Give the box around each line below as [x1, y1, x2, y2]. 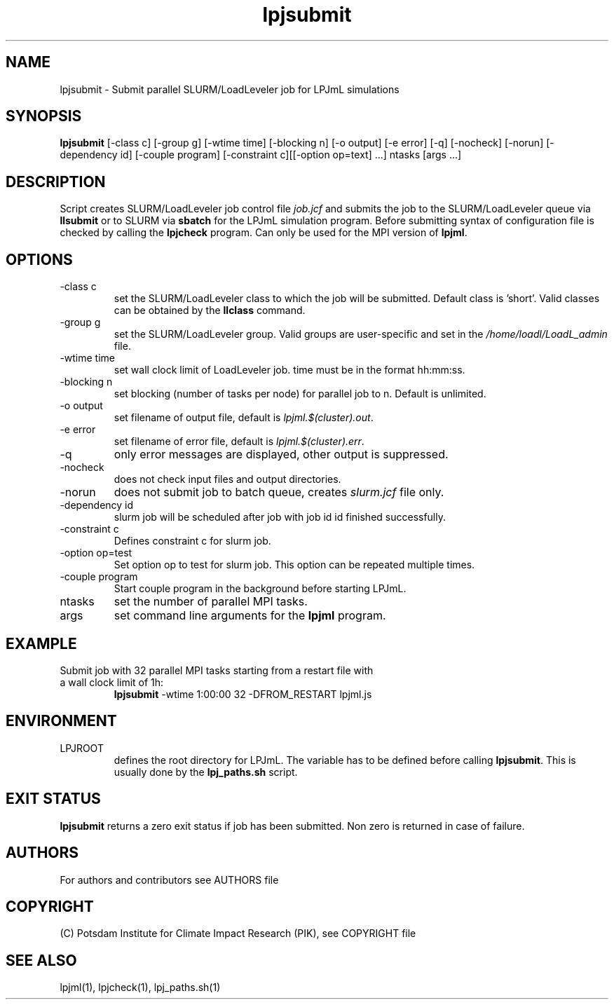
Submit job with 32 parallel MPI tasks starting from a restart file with [60, 664, 374, 676]
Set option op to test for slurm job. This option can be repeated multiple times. [114, 559, 475, 571]
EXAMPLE [6, 634, 77, 652]
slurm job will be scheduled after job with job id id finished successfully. [114, 511, 446, 524]
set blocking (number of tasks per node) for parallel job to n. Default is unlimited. [114, 388, 486, 400]
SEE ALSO [6, 951, 77, 969]
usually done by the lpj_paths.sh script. [114, 765, 298, 778]
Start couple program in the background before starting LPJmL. [114, 582, 407, 595]
